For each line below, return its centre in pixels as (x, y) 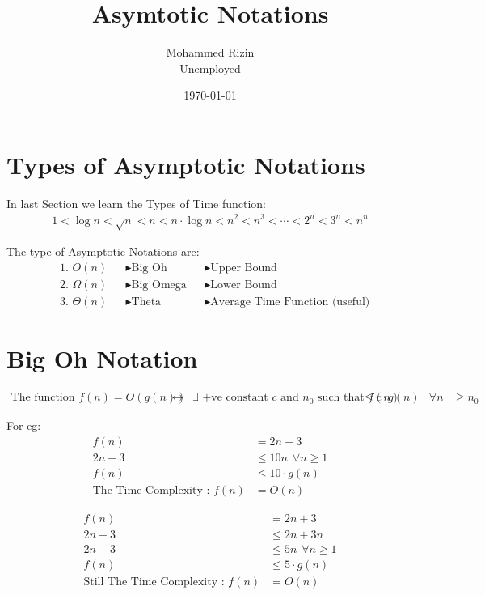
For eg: (24, 425)
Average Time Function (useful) (290, 302)
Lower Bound (244, 285)
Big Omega (159, 285)
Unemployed (210, 68)
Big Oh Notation (102, 358)
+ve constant (235, 398)
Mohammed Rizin (210, 52)
